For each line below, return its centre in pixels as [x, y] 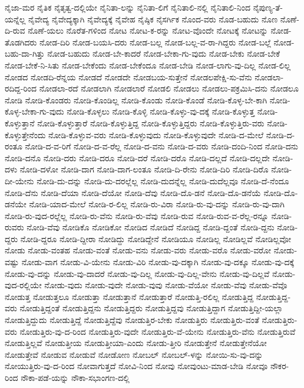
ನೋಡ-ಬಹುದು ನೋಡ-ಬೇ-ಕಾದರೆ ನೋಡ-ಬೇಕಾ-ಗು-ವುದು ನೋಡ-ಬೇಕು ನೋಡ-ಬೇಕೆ [164, 53]
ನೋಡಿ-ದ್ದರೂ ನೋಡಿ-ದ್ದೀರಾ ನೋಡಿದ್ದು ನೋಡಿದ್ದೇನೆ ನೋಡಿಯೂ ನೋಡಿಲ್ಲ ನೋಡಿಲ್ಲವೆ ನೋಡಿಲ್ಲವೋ [156, 238]
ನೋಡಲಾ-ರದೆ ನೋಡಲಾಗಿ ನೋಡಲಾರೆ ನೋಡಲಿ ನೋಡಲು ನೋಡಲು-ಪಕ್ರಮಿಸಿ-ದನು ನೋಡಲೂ [169, 88]
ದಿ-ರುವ [15, 30]
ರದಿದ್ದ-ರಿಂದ [21, 88]
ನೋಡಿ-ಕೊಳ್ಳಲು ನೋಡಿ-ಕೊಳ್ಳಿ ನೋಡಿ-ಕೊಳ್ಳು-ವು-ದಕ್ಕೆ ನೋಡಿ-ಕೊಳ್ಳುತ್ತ [161, 111]
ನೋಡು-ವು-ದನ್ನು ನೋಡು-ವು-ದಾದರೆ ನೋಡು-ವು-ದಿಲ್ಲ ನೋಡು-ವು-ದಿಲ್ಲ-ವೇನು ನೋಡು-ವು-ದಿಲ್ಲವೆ [137, 273]
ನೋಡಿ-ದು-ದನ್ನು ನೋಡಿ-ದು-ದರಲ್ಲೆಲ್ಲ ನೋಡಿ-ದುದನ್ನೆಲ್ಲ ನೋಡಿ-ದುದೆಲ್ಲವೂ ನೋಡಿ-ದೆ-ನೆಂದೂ [163, 180]
